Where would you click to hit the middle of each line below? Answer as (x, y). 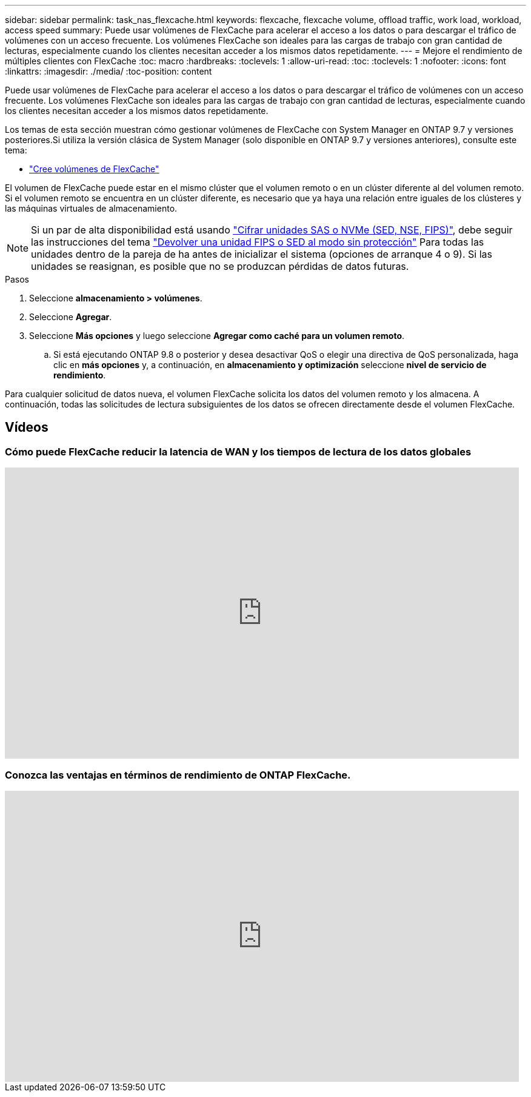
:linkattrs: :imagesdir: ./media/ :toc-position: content (109, 71)
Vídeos (27, 428)
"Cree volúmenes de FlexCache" (94, 169)
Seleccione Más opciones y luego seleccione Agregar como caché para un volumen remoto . (217, 336)
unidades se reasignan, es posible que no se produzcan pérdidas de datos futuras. (220, 266)
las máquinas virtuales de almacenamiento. (91, 208)
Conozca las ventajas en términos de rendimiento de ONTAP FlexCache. (178, 775)
